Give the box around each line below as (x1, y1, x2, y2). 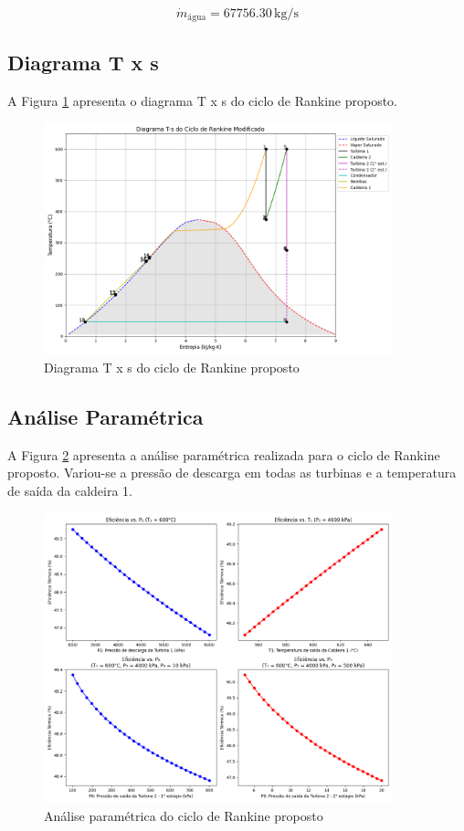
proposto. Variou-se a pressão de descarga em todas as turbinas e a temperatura (7, 463, 457, 482)
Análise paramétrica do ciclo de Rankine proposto (44, 806, 323, 826)
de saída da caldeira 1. (7, 480, 133, 500)
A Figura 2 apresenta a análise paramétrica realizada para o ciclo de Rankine (7, 445, 440, 464)
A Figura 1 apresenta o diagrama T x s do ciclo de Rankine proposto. (7, 90, 397, 110)
